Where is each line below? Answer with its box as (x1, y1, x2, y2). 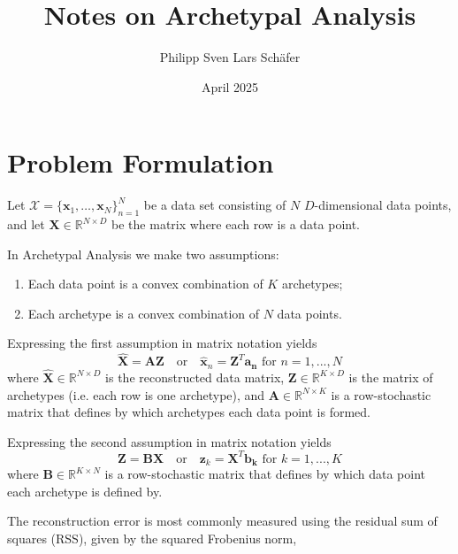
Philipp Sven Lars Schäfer (159, 48, 301, 66)
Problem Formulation (7, 144, 274, 181)
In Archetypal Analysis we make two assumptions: (7, 244, 279, 263)
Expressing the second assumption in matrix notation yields (7, 432, 332, 450)
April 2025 (201, 77, 259, 96)
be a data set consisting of (143, 196, 286, 214)
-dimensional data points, (314, 196, 452, 214)
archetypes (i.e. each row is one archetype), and (7, 385, 265, 404)
